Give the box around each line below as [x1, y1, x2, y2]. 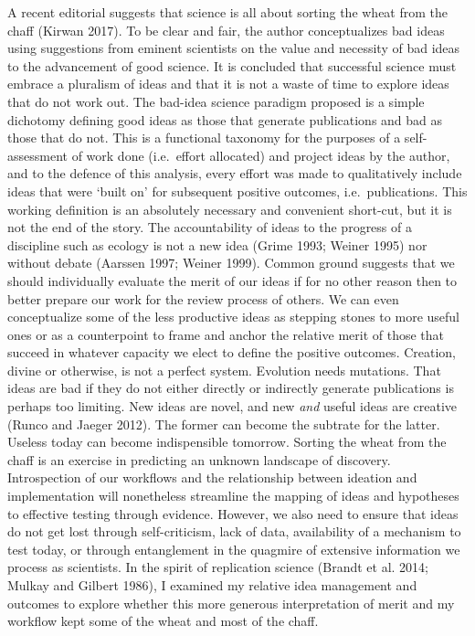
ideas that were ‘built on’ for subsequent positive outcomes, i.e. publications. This [7, 181, 468, 200]
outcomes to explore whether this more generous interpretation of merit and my [7, 593, 455, 612]
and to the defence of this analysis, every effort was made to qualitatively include [7, 164, 462, 183]
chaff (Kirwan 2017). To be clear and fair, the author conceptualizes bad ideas [7, 20, 445, 39]
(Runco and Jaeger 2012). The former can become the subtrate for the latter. [7, 414, 440, 433]
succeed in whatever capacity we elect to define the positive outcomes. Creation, [7, 343, 457, 362]
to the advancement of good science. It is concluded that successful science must [7, 56, 457, 75]
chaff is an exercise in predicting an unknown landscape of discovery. [7, 450, 391, 469]
